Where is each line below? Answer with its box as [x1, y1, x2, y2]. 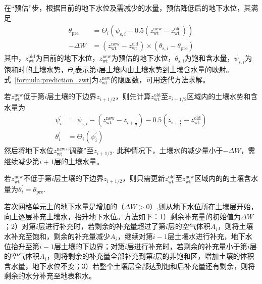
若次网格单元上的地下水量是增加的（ [4, 201, 124, 212]
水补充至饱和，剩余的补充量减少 [4, 231, 110, 242]
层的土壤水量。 [54, 156, 103, 166]
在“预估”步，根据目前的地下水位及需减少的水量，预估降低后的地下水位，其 [4, 3, 251, 13]
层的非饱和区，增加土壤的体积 [155, 251, 254, 261]
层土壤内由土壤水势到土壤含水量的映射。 [98, 64, 233, 75]
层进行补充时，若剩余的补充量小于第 [127, 241, 247, 251]
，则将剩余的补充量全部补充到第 [46, 251, 153, 261]
